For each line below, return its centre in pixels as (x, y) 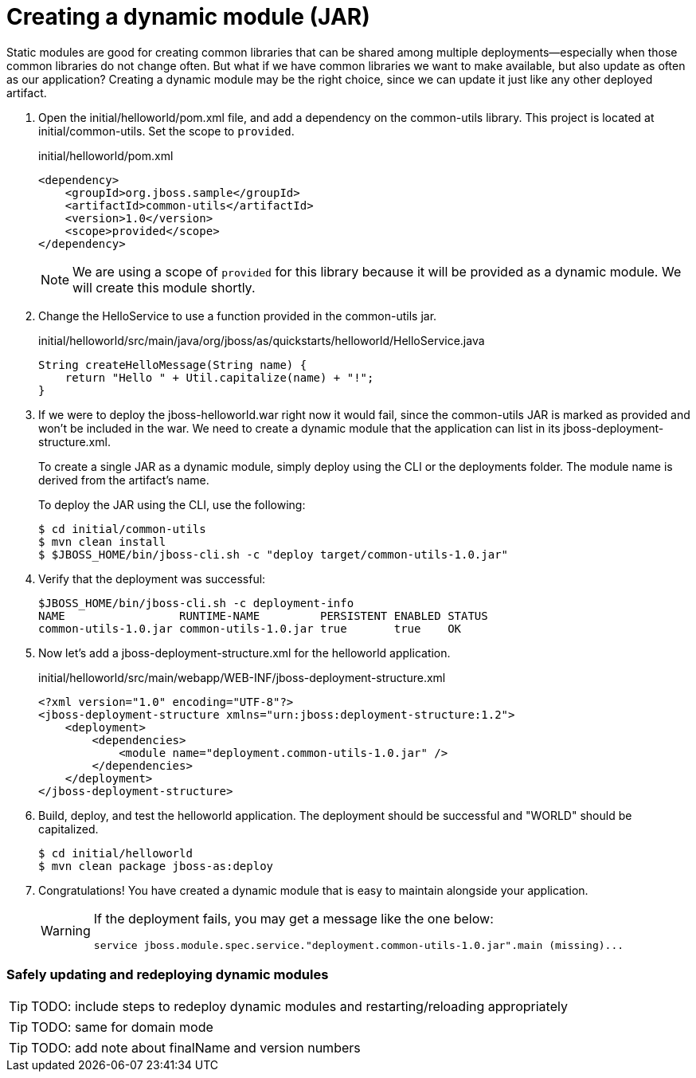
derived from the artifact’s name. (124, 480)
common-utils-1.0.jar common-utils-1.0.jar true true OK (250, 628)
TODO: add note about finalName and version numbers (196, 1047)
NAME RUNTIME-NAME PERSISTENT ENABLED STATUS (263, 615)
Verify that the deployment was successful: (152, 578)
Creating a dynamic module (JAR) (188, 17)
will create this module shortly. (164, 287)
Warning (66, 931)
